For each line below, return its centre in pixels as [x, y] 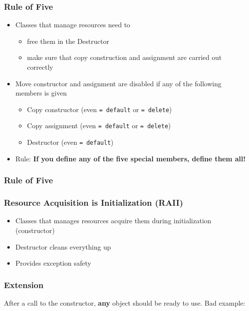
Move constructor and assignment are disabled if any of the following [118, 83]
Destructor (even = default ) [70, 142]
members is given [41, 93]
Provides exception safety [53, 263]
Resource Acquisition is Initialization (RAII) [94, 203]
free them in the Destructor [68, 41]
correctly [40, 67]
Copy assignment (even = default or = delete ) [99, 126]
